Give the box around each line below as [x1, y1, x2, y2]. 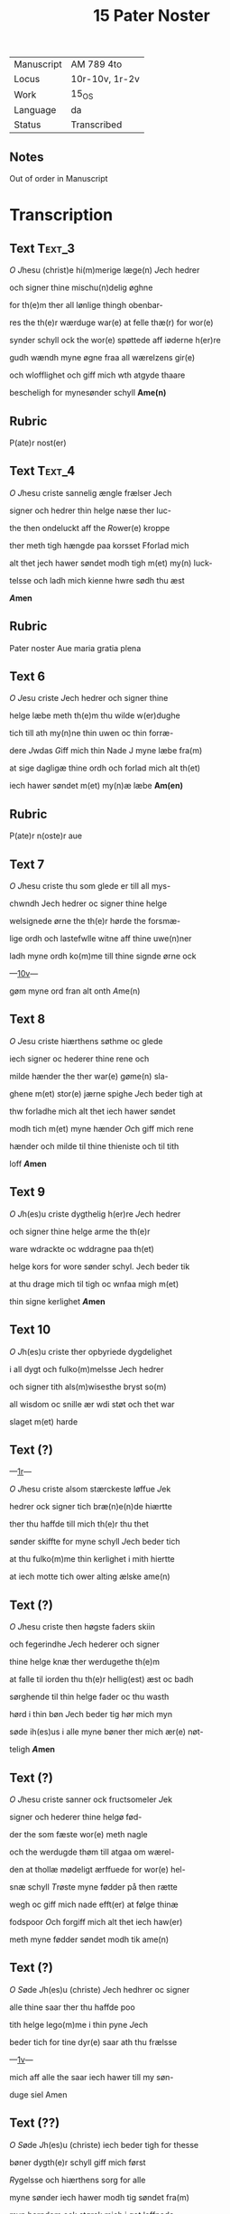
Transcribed [70, 118, 123, 131]
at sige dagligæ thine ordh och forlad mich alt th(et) [9, 762, 201, 773]
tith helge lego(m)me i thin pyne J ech [9, 2019, 149, 2030]
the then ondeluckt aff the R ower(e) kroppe [9, 522, 170, 533]
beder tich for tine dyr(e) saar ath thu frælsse [9, 2036, 178, 2047]
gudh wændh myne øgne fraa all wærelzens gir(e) [9, 352, 196, 363]
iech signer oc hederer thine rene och [9, 1053, 150, 1064]
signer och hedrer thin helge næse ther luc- [9, 505, 171, 516]
